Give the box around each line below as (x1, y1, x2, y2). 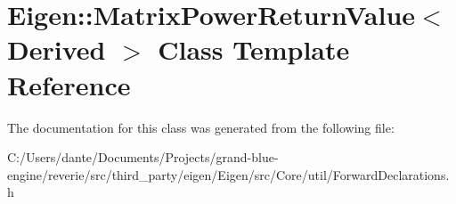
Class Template (158, 31, 350, 68)
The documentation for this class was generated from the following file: (7, 118, 395, 136)
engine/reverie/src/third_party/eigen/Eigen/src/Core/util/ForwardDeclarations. (7, 165, 450, 184)
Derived (7, 31, 106, 68)
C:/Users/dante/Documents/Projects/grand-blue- (7, 148, 279, 167)
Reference (7, 66, 131, 102)
